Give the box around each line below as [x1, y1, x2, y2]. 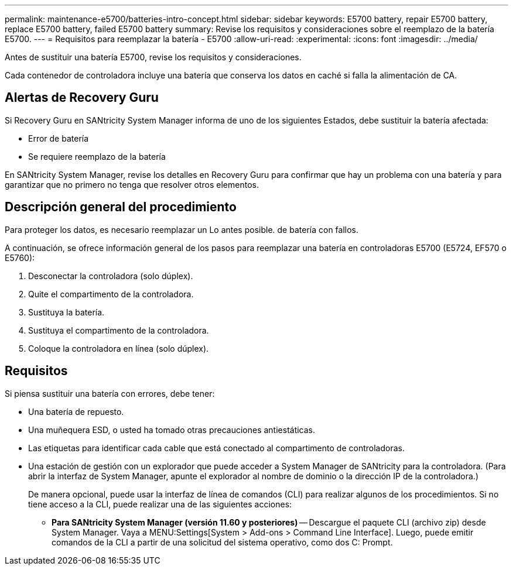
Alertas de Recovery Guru [5, 90, 159, 105]
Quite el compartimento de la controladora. [28, 289, 194, 299]
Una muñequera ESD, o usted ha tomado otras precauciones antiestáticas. [28, 424, 316, 435]
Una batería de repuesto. [28, 406, 124, 417]
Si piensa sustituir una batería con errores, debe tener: [5, 388, 215, 399]
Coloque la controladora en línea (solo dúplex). [28, 343, 209, 353]
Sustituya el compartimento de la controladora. [28, 325, 209, 335]
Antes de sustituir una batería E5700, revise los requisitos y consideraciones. [5, 52, 302, 62]
